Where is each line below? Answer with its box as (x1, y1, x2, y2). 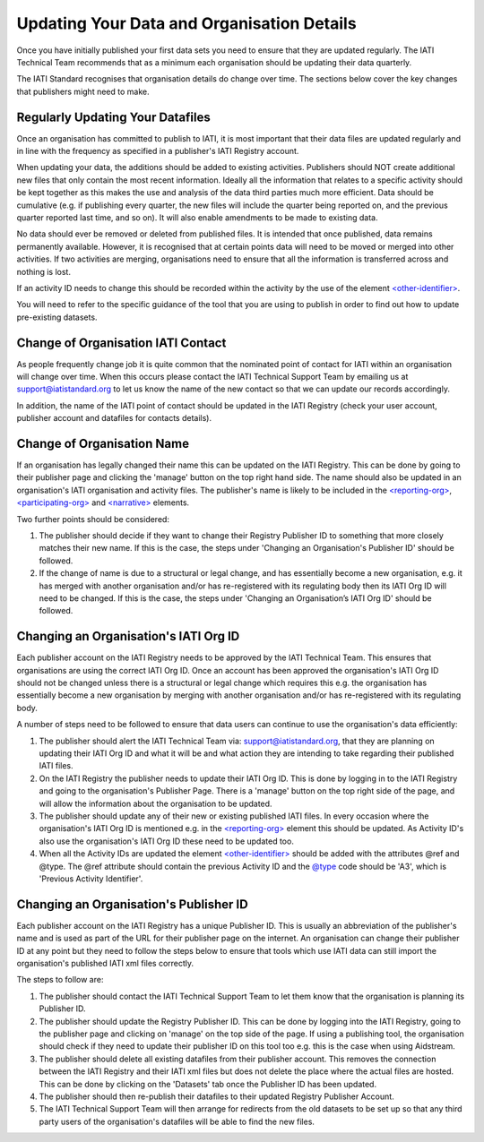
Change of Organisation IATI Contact (16, 335, 227, 350)
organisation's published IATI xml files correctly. (16, 958, 194, 968)
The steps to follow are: (16, 975, 104, 985)
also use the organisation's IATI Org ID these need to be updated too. (39, 836, 295, 846)
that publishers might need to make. (16, 86, 150, 97)
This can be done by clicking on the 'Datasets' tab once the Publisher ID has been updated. (39, 1078, 376, 1089)
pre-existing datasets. (16, 312, 98, 322)
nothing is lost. (16, 266, 72, 277)
